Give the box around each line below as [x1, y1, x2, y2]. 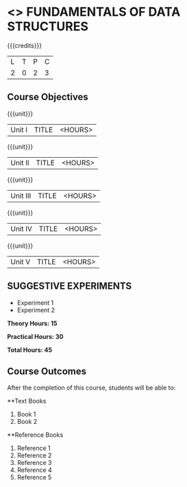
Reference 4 [16, 466, 53, 474]
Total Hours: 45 [7, 346, 53, 354]
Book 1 [16, 410, 36, 418]
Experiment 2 [16, 306, 55, 314]
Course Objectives [7, 91, 89, 103]
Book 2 [16, 418, 38, 426]
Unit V [10, 257, 31, 266]
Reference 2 [16, 451, 52, 460]
